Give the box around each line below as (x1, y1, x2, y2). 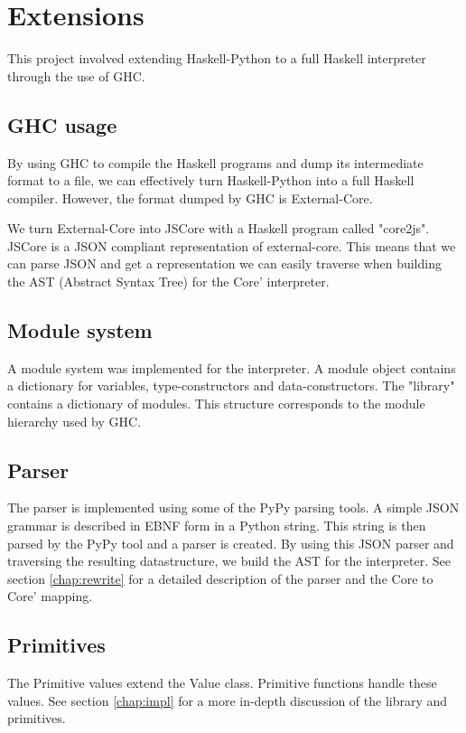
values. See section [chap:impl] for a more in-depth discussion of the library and (7, 691, 448, 710)
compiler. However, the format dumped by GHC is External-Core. (7, 188, 373, 207)
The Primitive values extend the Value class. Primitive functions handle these (7, 673, 437, 692)
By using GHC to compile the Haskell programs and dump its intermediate (7, 153, 424, 172)
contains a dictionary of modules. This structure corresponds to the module (7, 394, 425, 413)
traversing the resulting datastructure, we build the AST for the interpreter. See (7, 551, 451, 570)
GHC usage (7, 110, 117, 138)
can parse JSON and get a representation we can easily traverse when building (7, 254, 442, 273)
